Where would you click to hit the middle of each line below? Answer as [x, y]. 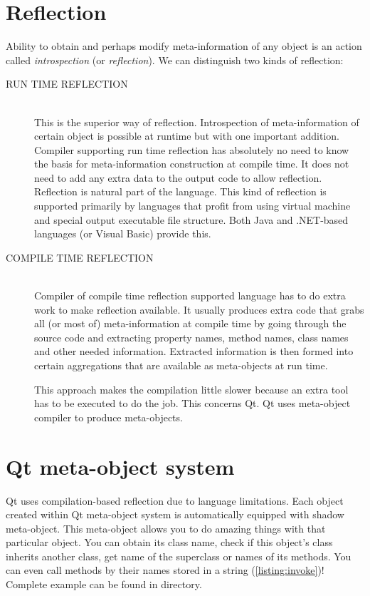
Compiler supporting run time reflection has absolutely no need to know [192, 149]
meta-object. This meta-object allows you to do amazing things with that [166, 528]
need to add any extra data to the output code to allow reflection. [178, 177]
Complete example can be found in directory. [104, 584]
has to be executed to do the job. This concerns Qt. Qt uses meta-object [192, 403]
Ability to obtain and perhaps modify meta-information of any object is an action [184, 46]
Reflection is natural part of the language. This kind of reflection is [180, 191]
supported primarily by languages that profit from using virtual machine [192, 206]
